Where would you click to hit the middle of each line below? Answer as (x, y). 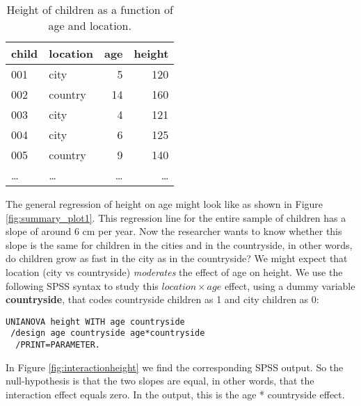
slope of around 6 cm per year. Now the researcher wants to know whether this (174, 231)
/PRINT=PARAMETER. (58, 345)
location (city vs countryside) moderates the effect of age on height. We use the (174, 271)
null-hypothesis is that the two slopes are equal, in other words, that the (160, 381)
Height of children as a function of (90, 9)
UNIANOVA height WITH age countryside (95, 322)
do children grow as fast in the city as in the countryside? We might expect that (177, 258)
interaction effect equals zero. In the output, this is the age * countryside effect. (175, 394)
